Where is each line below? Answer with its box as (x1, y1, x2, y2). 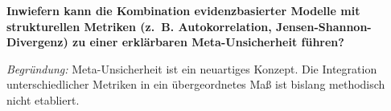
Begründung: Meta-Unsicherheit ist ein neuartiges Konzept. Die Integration (6, 60, 377, 77)
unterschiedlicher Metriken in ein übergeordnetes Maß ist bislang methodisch (6, 76, 385, 93)
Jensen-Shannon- (276, 18, 372, 34)
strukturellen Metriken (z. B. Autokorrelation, (6, 18, 272, 34)
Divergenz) (6, 34, 68, 50)
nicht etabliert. (6, 91, 80, 108)
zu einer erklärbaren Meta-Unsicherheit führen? (72, 34, 344, 50)
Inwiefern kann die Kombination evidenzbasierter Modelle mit (6, 2, 360, 18)
